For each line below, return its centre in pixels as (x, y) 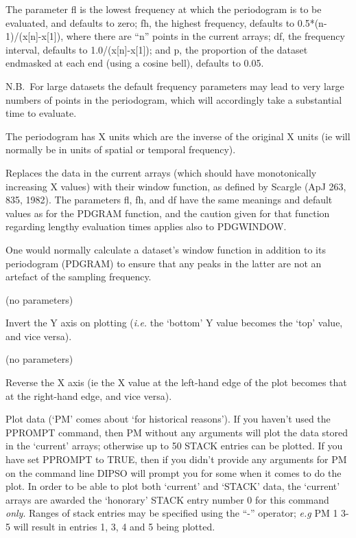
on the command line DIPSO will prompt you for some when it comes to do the (174, 472)
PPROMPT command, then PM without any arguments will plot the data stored (177, 432)
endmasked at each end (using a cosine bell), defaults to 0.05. (135, 63)
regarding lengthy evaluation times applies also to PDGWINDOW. (146, 226)
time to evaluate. (41, 113)
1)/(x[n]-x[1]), (35, 36)
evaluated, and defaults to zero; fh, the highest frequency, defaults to (150, 22)
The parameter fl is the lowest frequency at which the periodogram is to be (164, 9)
